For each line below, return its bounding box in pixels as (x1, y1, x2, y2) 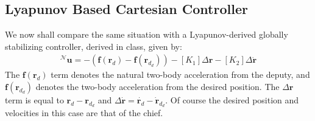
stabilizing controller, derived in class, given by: (5, 40, 182, 52)
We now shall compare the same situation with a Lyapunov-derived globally (5, 28, 288, 41)
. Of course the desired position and (165, 94, 299, 106)
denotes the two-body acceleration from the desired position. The (35, 80, 280, 93)
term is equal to (5, 94, 64, 106)
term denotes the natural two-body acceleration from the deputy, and (51, 68, 310, 81)
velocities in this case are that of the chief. (5, 106, 163, 119)
